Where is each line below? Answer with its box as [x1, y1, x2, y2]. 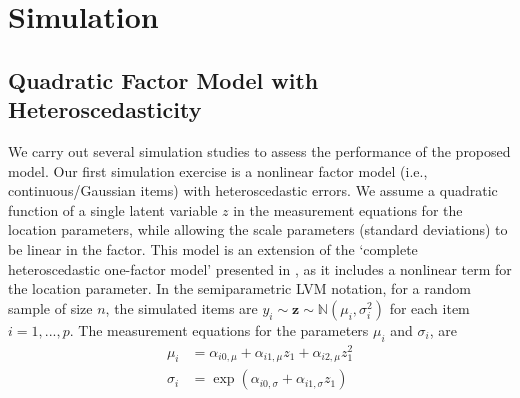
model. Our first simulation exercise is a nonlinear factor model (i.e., [8, 160, 428, 181]
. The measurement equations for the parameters [69, 319, 369, 340]
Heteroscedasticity [8, 94, 202, 125]
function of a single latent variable [8, 199, 218, 220]
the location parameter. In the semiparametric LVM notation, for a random [8, 278, 471, 299]
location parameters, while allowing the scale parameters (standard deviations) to [8, 219, 508, 240]
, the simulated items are [105, 297, 258, 318]
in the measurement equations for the [233, 199, 463, 220]
